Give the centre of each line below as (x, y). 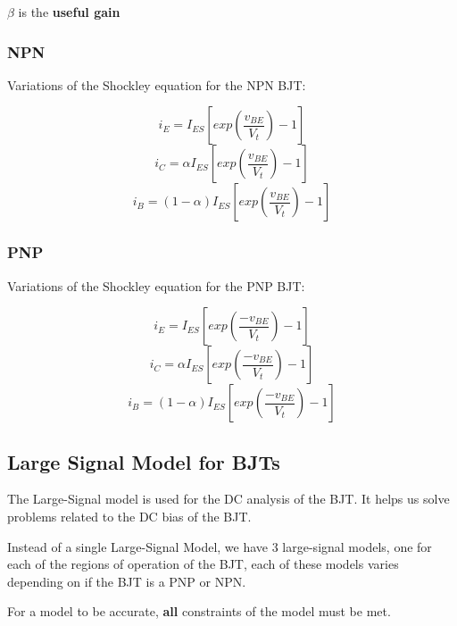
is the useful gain (69, 12)
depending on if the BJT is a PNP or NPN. (127, 581)
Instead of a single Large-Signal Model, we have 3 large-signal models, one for (220, 546)
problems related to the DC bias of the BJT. (129, 517)
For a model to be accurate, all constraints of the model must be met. (199, 611)
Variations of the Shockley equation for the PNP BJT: (156, 285)
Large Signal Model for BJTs (144, 461)
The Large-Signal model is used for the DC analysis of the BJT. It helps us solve (228, 499)
